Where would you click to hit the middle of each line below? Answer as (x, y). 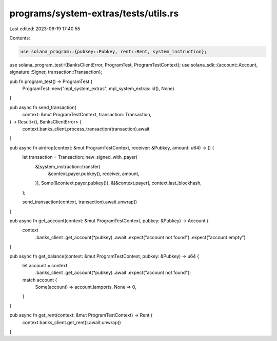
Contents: (20, 38)
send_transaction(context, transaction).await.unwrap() (80, 202)
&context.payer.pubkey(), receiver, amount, (94, 174)
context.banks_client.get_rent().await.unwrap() (72, 322)
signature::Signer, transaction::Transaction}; (56, 72)
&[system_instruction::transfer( (68, 166)
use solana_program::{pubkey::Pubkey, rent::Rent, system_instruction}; (114, 51)
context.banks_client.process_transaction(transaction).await (86, 129)
